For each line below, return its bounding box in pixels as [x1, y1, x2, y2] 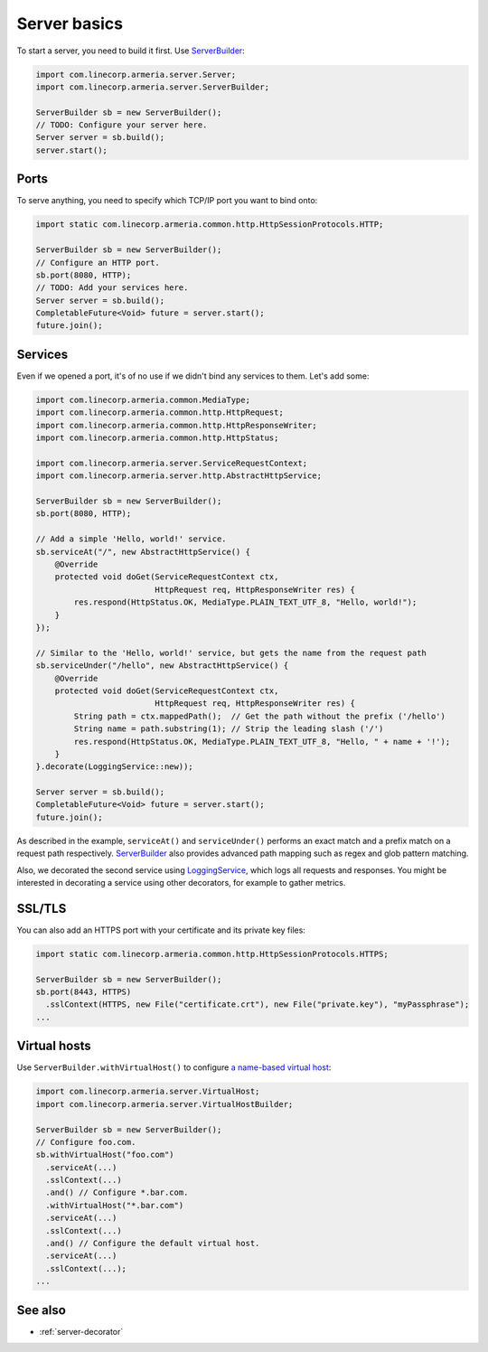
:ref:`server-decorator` [39, 1326, 124, 1337]
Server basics [16, 14, 124, 33]
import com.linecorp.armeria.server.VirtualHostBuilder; [35, 1099, 294, 1109]
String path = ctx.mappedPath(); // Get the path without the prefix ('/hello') [73, 710, 446, 721]
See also [16, 1302, 67, 1318]
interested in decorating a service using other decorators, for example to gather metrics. [16, 878, 346, 888]
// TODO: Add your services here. [35, 283, 189, 293]
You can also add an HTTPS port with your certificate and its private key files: [16, 925, 306, 935]
